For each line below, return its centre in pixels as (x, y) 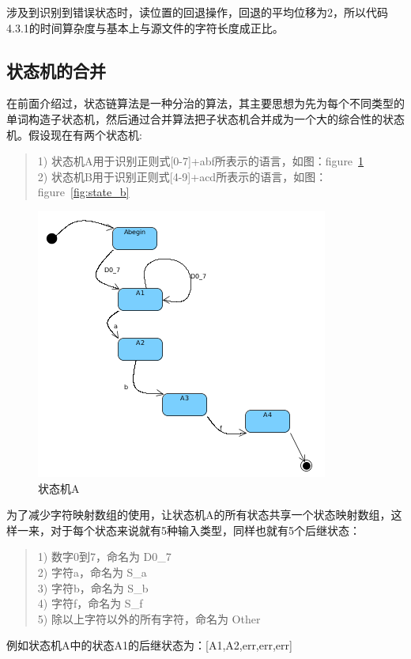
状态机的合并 (56, 70)
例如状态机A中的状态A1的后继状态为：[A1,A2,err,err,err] (149, 645)
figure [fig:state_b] (83, 192)
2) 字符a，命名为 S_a (92, 572)
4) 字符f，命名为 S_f (90, 603)
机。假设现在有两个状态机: (74, 134)
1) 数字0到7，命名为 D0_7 (104, 557)
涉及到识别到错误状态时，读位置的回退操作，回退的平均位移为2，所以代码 (197, 12)
